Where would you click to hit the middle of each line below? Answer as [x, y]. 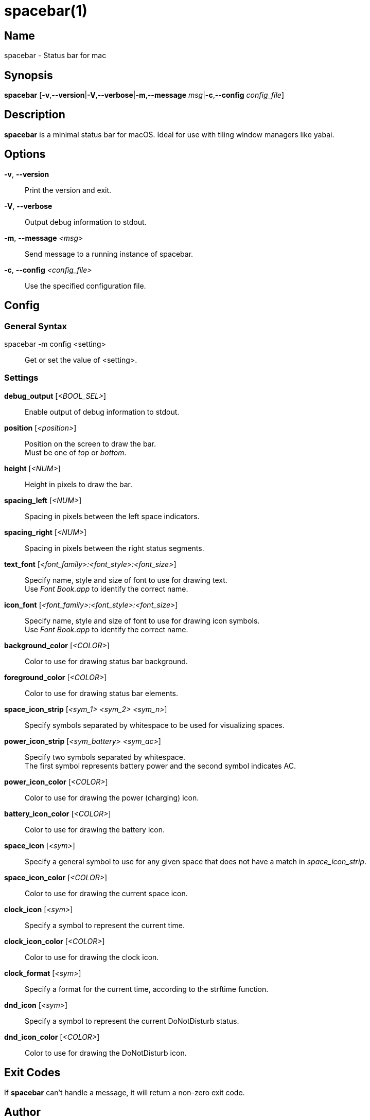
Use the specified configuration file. [85, 286]
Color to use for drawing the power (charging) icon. [112, 797]
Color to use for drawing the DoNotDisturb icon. [106, 1053]
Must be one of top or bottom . [76, 452]
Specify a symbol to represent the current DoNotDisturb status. [132, 1021]
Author [22, 1112]
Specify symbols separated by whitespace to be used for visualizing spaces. [155, 725]
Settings [21, 378]
